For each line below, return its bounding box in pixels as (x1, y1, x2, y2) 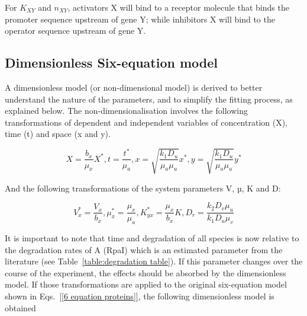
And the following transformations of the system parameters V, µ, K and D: (5, 181, 281, 194)
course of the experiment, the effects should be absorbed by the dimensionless (5, 266, 286, 279)
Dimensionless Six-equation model (5, 53, 218, 72)
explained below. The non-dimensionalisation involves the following (5, 104, 248, 117)
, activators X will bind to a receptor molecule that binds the (67, 1, 289, 13)
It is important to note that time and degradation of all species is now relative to (5, 232, 299, 244)
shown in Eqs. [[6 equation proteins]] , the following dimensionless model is (5, 290, 274, 302)
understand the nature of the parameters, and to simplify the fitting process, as (5, 92, 293, 105)
